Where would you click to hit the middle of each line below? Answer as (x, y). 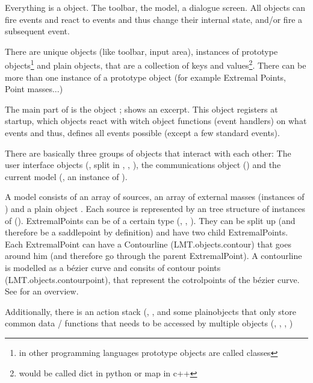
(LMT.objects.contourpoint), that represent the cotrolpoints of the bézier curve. (152, 279)
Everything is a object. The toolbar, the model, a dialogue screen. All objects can (155, 7)
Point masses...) (34, 89)
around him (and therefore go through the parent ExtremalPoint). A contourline (153, 256)
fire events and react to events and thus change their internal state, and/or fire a (154, 19)
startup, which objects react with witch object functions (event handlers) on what (156, 121)
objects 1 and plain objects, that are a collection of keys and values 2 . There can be (156, 64)
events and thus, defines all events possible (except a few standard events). (142, 132)
